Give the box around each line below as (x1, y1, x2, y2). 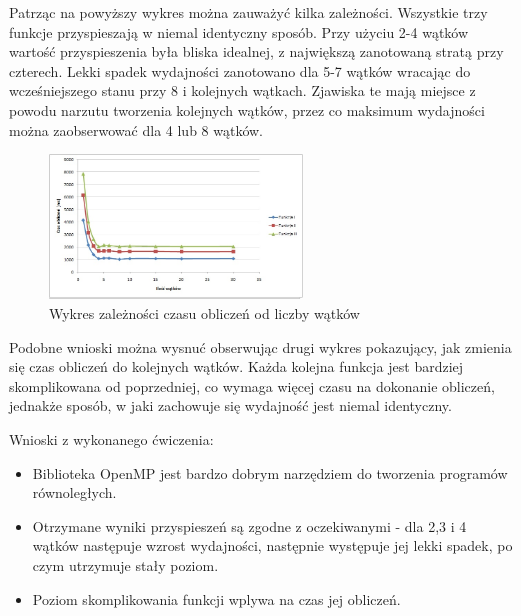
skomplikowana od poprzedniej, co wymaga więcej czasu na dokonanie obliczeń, (9, 375, 495, 396)
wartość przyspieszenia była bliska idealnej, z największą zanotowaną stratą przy (9, 41, 504, 62)
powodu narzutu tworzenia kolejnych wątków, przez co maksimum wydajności (9, 99, 485, 120)
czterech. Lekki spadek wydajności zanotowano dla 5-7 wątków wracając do (9, 60, 471, 81)
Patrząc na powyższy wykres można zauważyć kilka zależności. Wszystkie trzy (9, 2, 488, 22)
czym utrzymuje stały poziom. (32, 555, 219, 575)
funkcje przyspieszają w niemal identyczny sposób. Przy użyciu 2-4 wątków (9, 21, 469, 42)
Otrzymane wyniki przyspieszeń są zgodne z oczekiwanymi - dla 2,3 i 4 (32, 515, 467, 536)
